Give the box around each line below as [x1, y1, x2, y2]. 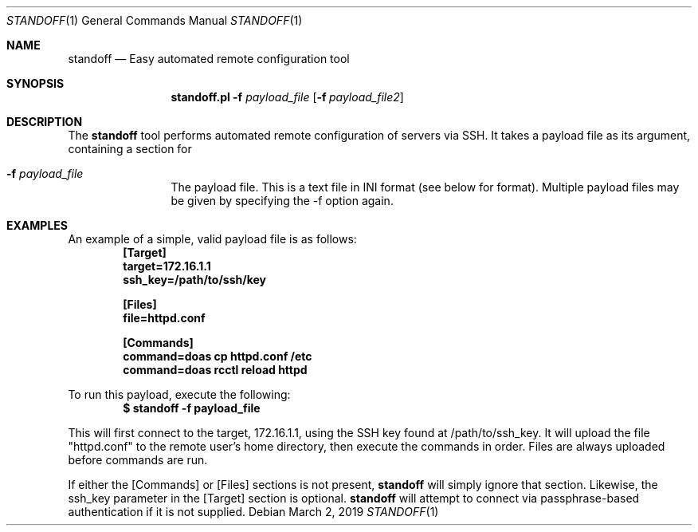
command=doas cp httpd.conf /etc [123, 349, 312, 363]
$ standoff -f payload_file [123, 401, 261, 415]
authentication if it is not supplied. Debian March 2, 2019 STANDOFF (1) [68, 505, 439, 518]
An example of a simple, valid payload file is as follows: [68, 232, 357, 246]
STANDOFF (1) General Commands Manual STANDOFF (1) [6, 14, 303, 27]
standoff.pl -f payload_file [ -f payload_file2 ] [171, 90, 404, 104]
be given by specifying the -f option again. [171, 194, 394, 207]
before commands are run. [68, 453, 208, 467]
